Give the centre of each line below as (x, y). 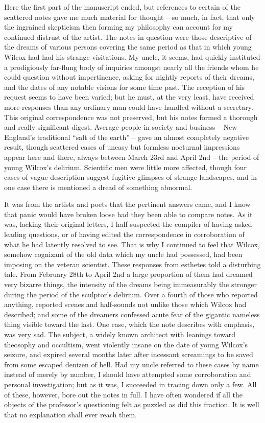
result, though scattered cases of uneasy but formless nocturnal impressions (122, 147)
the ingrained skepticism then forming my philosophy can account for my (118, 27)
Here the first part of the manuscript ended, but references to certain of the (122, 7)
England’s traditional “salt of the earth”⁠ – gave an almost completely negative (127, 137)
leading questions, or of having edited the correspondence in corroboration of (124, 234)
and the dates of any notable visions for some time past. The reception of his (125, 87)
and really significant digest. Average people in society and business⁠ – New (121, 127)
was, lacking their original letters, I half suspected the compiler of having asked (128, 224)
